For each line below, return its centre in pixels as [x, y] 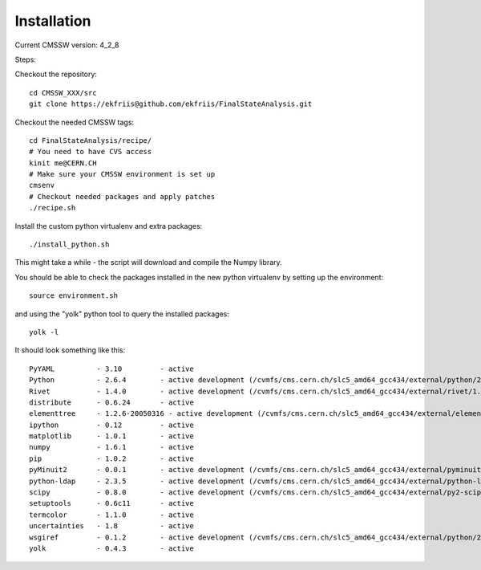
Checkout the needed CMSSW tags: [75, 122]
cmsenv [42, 185]
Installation [53, 21]
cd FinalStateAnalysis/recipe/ [91, 140]
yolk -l [44, 332]
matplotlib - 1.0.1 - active [111, 436]
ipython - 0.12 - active [111, 425]
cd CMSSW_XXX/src [63, 93]
